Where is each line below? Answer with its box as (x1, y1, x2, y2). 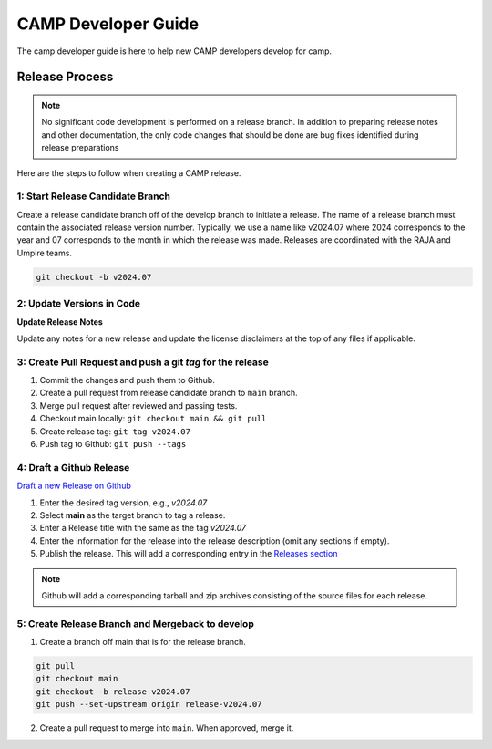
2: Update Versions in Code (16, 297, 141, 310)
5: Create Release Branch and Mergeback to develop (16, 617, 254, 629)
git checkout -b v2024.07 (36, 272, 152, 282)
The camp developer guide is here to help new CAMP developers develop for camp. (16, 46, 333, 57)
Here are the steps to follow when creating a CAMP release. (16, 167, 241, 178)
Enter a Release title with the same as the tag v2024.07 (39, 523, 247, 534)
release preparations (41, 142, 119, 153)
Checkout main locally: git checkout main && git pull (39, 413, 267, 424)
